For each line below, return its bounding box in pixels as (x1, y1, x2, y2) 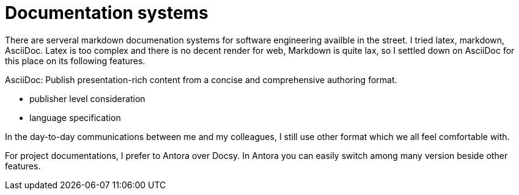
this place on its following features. (5, 55, 145, 66)
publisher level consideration (29, 93, 145, 104)
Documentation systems (5, 2, 208, 23)
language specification (29, 112, 121, 123)
